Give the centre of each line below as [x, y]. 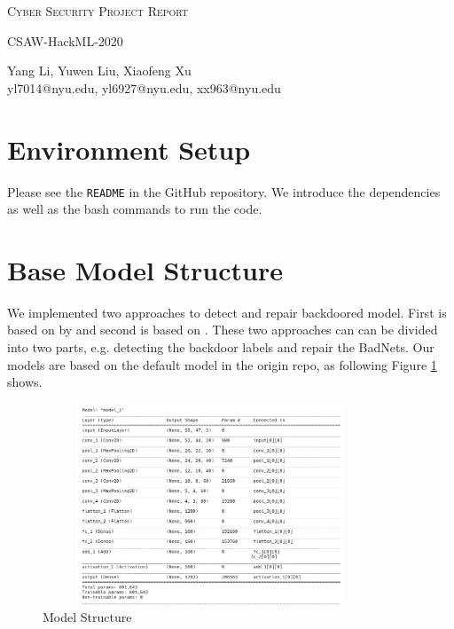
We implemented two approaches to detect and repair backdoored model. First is [227, 312]
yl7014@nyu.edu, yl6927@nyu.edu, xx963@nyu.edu [144, 87]
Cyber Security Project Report [98, 11]
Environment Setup [129, 149]
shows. [25, 382]
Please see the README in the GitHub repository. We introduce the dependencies [224, 191]
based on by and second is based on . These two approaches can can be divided [223, 330]
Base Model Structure [145, 269]
